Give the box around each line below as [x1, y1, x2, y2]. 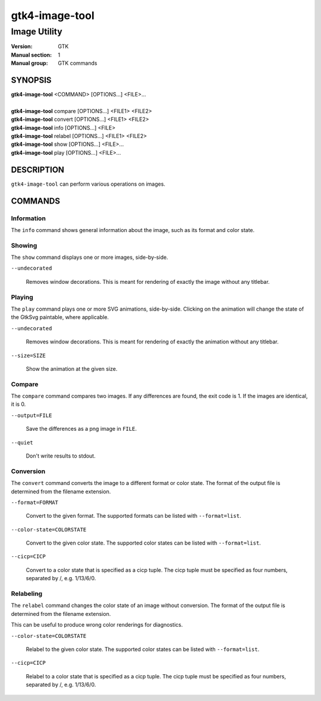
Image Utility [11, 26, 62, 37]
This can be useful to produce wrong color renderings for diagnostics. [11, 621, 183, 628]
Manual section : [11, 51, 52, 58]
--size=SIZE [11, 352, 46, 359]
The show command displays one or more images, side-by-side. [11, 254, 169, 261]
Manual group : [11, 60, 48, 67]
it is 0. [11, 400, 26, 408]
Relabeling [11, 590, 43, 598]
